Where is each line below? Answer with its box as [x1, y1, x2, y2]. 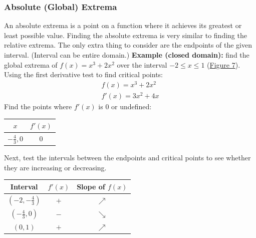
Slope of [77, 181, 105, 191]
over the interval [117, 59, 167, 70]
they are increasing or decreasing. [4, 162, 107, 172]
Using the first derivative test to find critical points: [4, 69, 163, 80]
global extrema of [4, 59, 58, 70]
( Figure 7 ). [207, 59, 240, 70]
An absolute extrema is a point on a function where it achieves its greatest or [4, 20, 242, 31]
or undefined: [111, 101, 152, 111]
